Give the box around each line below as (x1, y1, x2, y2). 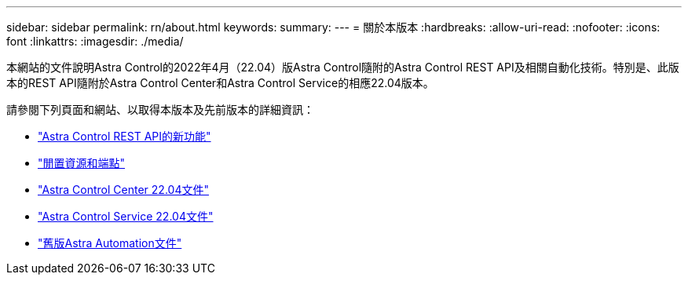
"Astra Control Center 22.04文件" (38, 183, 209, 196)
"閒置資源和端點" (38, 156, 126, 170)
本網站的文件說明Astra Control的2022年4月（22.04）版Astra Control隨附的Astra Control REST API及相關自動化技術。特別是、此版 (6, 60, 679, 74)
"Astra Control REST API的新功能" (38, 130, 211, 143)
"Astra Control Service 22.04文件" (38, 210, 214, 223)
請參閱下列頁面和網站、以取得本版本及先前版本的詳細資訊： (6, 103, 314, 116)
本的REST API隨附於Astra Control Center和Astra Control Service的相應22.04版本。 (6, 76, 434, 89)
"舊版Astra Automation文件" (38, 236, 182, 250)
